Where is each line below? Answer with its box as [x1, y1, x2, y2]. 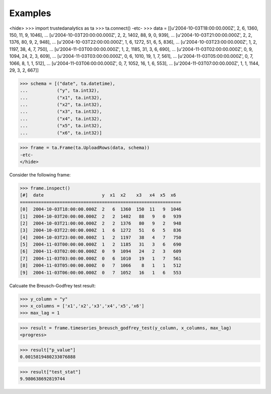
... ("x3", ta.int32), [20, 109, 102, 115]
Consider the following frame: [9, 171, 71, 178]
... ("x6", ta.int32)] [20, 130, 102, 136]
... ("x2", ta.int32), [20, 102, 102, 108]
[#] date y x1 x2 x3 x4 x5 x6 [20, 192, 176, 198]
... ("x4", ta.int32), [20, 116, 102, 122]
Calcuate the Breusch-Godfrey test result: [9, 282, 96, 288]
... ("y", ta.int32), [20, 88, 100, 93]
